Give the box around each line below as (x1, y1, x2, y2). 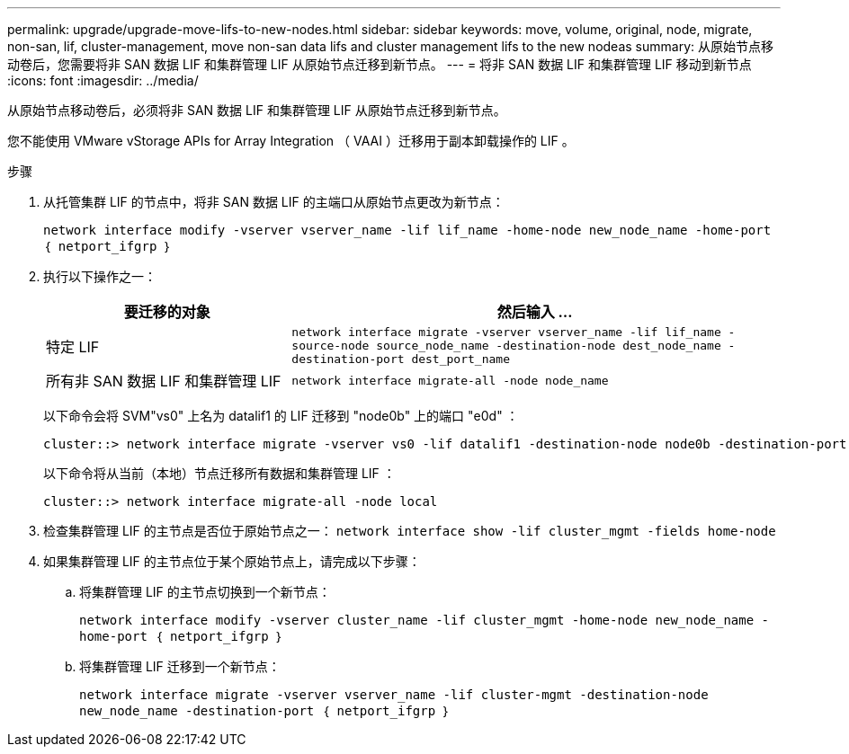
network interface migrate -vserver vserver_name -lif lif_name (291, 325, 721, 339)
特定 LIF (46, 337, 100, 356)
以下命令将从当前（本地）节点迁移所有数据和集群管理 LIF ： (43, 466, 396, 481)
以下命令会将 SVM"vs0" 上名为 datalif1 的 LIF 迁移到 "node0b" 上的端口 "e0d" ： (43, 408, 519, 423)
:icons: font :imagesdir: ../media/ (7, 73, 199, 88)
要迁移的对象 (123, 303, 210, 321)
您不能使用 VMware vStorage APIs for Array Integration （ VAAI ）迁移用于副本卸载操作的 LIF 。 (7, 133, 575, 148)
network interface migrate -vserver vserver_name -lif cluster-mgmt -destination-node (79, 687, 709, 702)
